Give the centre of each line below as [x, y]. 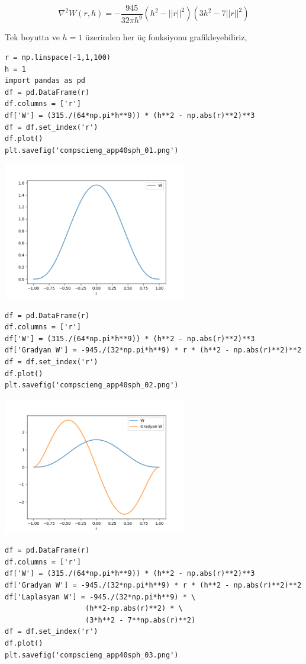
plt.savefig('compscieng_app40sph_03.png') [92, 655]
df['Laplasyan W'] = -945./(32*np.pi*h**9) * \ [100, 597]
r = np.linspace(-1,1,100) [58, 57]
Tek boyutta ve [32, 37]
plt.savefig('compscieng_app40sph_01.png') [92, 150]
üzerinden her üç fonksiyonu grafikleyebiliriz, [166, 37]
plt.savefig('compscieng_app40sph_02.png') [92, 385]
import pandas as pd [45, 81]
